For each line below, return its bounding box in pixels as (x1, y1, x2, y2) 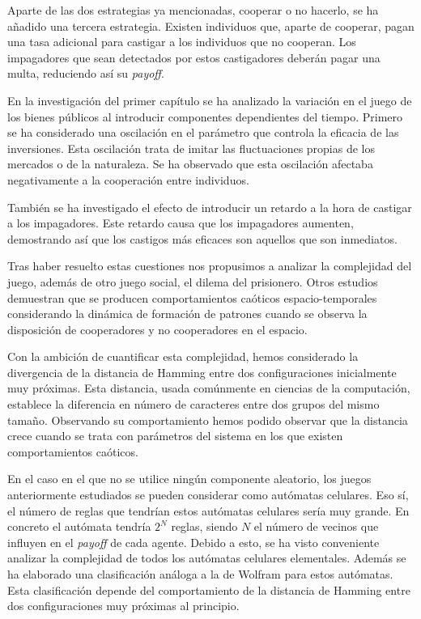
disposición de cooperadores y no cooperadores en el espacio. (7, 320, 308, 337)
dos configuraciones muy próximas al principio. (7, 597, 240, 614)
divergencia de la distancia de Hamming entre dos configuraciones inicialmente (7, 363, 397, 380)
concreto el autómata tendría (7, 518, 151, 535)
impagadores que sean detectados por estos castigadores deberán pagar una (7, 49, 381, 66)
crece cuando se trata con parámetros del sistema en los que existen (7, 427, 343, 444)
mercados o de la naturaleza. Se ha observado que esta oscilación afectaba (7, 155, 373, 172)
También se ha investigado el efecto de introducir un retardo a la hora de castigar (7, 198, 412, 215)
